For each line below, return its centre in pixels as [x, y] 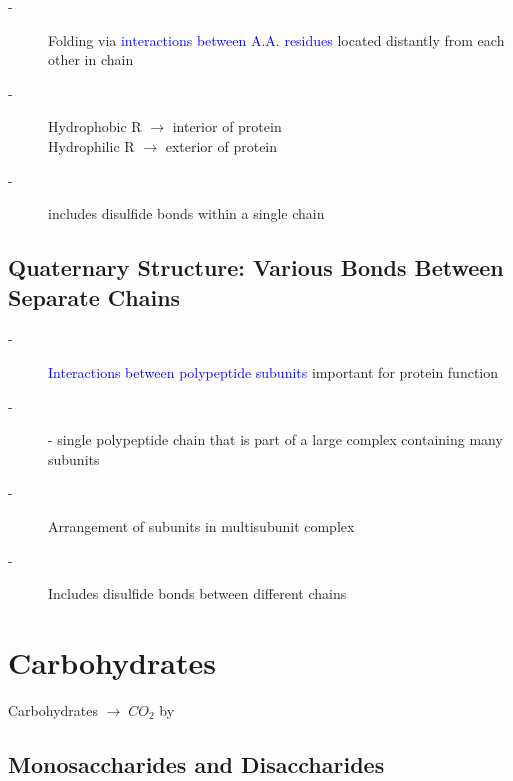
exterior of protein [221, 145]
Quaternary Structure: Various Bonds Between [256, 267]
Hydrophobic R [95, 126]
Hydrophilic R [91, 145]
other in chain [91, 59]
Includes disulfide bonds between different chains [197, 593]
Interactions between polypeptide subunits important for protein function [273, 371]
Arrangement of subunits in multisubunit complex [201, 525]
